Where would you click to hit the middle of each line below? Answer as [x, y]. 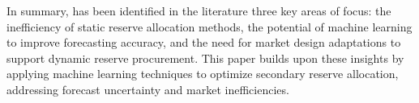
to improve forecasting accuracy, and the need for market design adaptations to [204, 42]
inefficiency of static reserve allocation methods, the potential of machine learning [209, 26]
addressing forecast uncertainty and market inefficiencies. [148, 89]
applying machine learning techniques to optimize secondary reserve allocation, [203, 74]
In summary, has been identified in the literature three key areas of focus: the [199, 10]
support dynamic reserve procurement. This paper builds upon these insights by [205, 58]
